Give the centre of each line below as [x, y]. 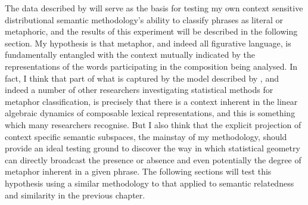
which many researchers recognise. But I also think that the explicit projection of [153, 124]
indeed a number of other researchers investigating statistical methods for [139, 90]
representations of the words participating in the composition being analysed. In [151, 66]
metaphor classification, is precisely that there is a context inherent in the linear [151, 101]
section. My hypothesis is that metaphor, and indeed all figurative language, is [148, 43]
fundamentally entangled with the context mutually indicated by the [130, 55]
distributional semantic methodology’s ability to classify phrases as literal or [144, 19]
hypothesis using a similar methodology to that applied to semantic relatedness [150, 183]
